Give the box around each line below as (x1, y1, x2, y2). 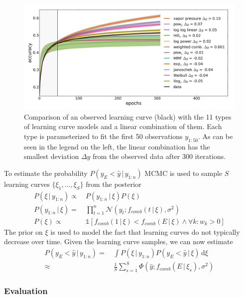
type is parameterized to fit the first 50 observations (24, 131, 183, 141)
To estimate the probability (4, 167, 88, 178)
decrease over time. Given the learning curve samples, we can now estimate (4, 236, 233, 247)
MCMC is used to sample (144, 167, 223, 178)
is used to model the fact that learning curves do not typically (50, 226, 240, 237)
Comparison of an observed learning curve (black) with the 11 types (24, 111, 232, 122)
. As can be (198, 131, 233, 141)
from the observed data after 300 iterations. (93, 151, 226, 161)
